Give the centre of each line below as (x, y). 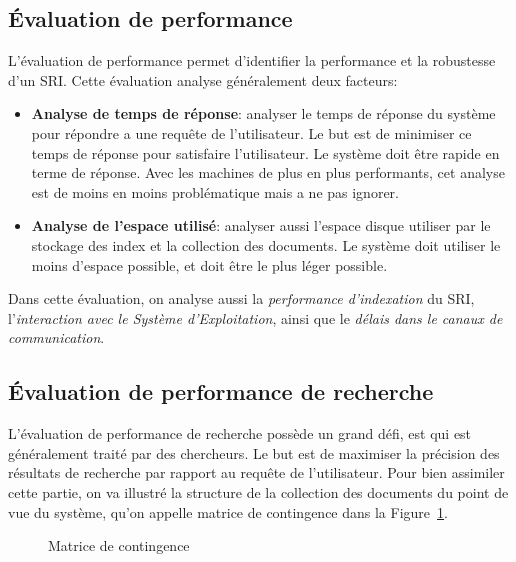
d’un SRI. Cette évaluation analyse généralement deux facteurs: (203, 79)
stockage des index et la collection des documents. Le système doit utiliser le (266, 244)
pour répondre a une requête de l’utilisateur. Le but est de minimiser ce (251, 132)
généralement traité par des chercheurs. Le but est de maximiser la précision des (254, 452)
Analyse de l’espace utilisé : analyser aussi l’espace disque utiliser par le (261, 225)
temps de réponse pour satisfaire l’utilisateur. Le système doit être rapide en (265, 152)
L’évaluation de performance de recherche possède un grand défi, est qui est (240, 433)
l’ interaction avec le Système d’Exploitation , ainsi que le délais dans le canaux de (255, 317)
